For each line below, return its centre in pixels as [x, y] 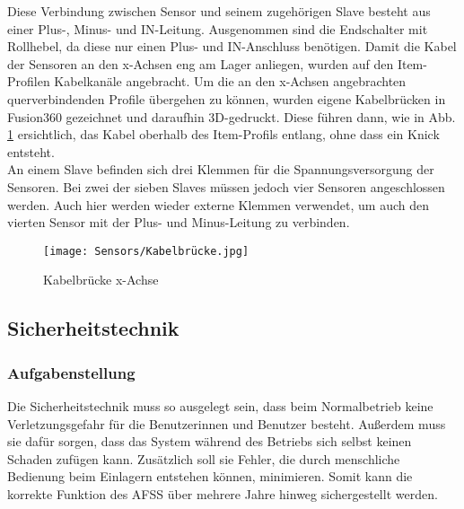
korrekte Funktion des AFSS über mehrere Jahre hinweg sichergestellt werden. [223, 493]
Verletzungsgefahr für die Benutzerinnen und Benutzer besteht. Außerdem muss [227, 423]
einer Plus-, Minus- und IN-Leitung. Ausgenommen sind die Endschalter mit [218, 28]
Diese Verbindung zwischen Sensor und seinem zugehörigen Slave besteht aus [219, 11]
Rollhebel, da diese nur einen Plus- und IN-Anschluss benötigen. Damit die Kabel [232, 46]
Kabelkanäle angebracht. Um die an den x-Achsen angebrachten [230, 81]
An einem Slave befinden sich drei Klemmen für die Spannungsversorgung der [221, 169]
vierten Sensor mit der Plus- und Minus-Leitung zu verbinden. [179, 222]
